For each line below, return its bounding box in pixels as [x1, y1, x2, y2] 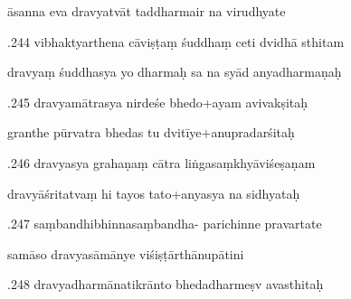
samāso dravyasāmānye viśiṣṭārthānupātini [7, 244, 244, 263]
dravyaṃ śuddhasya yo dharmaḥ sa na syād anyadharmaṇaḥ [7, 62, 342, 81]
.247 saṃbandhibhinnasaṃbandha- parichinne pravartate [7, 214, 322, 233]
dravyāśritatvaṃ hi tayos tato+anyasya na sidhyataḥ [7, 183, 300, 202]
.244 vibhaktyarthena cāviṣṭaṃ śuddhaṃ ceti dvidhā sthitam [7, 32, 345, 51]
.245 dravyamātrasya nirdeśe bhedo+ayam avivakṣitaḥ [7, 92, 308, 111]
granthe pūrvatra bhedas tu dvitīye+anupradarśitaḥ [7, 123, 295, 142]
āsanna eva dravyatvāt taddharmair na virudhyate [7, 2, 286, 20]
